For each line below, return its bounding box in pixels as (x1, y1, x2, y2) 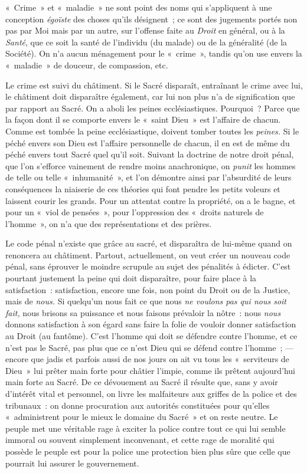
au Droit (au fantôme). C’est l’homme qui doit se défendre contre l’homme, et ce (5, 330, 298, 342)
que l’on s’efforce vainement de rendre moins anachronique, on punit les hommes (5, 159, 296, 172)
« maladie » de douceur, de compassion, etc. (5, 58, 168, 71)
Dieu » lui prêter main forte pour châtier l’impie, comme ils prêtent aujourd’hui (5, 364, 295, 376)
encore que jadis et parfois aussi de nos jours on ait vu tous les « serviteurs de (5, 353, 289, 365)
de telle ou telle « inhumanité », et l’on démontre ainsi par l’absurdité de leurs (5, 171, 292, 183)
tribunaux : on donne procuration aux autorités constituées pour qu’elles (5, 399, 270, 411)
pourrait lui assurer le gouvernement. (5, 456, 139, 469)
